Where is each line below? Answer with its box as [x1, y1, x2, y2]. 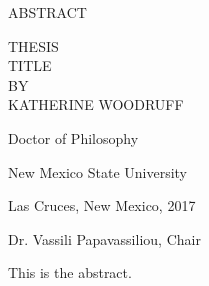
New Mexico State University [8, 161, 187, 182]
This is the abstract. [8, 262, 132, 283]
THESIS [8, 35, 59, 56]
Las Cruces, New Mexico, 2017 [8, 195, 196, 216]
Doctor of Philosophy [8, 127, 139, 148]
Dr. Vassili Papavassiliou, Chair [8, 228, 201, 249]
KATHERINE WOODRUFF [8, 94, 184, 115]
